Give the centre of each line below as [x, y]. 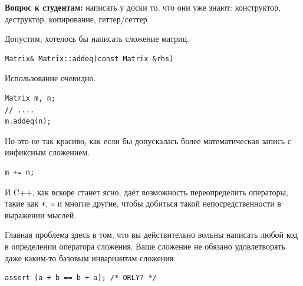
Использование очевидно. [50, 78]
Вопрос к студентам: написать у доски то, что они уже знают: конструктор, [143, 7]
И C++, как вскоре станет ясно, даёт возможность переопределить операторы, [146, 192]
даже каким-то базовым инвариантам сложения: [90, 257]
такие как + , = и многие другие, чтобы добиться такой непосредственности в [143, 203]
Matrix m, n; [30, 98]
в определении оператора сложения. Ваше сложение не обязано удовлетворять [145, 246]
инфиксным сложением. [47, 152]
